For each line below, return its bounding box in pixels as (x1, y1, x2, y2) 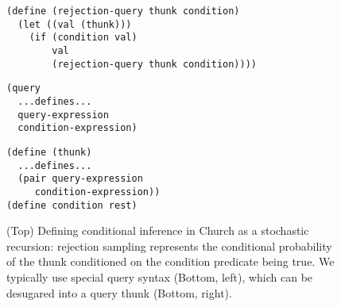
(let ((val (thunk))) (17, 18, 132, 30)
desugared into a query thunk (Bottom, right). (6, 284, 232, 301)
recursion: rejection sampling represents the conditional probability (6, 237, 332, 254)
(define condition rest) (6, 199, 138, 211)
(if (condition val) (29, 32, 138, 44)
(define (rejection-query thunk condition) (6, 6, 240, 17)
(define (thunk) (6, 146, 92, 158)
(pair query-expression (17, 173, 143, 185)
